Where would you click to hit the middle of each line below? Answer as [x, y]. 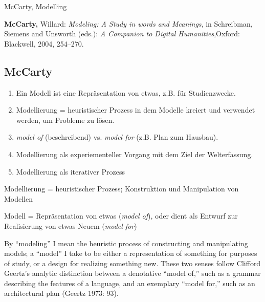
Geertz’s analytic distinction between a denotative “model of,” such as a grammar [132, 273]
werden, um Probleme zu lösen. [65, 120]
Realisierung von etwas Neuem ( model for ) [71, 225]
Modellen [19, 198]
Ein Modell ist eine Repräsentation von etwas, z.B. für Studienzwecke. [126, 92]
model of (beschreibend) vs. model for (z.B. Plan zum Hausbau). [117, 137]
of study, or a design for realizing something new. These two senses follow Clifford [132, 263]
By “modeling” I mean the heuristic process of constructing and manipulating [126, 243]
